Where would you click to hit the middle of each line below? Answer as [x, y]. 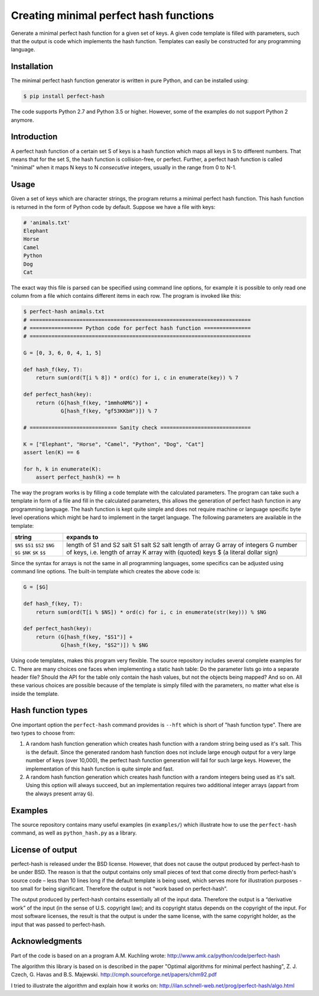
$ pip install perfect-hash [64, 96]
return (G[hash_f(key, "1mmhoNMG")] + [92, 403]
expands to [82, 537]
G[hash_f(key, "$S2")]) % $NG [104, 645]
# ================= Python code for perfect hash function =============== [137, 328]
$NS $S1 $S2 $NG [35, 545]
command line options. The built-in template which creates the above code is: [106, 572]
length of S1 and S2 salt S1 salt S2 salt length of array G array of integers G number [182, 545]
